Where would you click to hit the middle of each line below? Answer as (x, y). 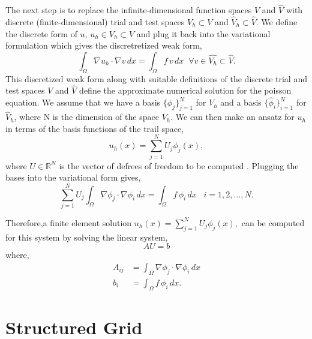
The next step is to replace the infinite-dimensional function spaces (129, 10)
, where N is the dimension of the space (86, 117)
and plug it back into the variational (203, 33)
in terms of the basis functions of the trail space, (95, 128)
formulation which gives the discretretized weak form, (104, 45)
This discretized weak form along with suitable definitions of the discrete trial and (156, 78)
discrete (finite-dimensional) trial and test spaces (95, 22)
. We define (277, 22)
